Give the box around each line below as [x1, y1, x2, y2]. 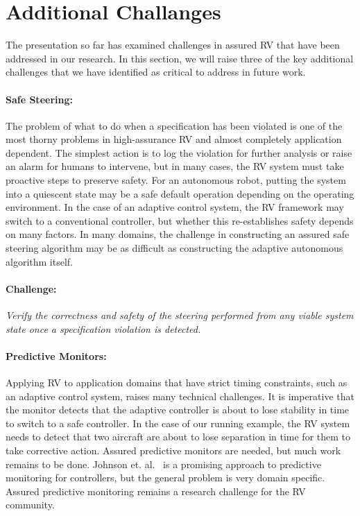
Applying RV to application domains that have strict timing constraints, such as [6, 375, 348, 390]
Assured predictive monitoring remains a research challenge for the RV [6, 483, 306, 498]
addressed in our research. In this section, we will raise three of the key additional [6, 51, 354, 65]
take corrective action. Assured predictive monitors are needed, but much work [6, 442, 341, 457]
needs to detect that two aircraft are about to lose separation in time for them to [6, 429, 350, 444]
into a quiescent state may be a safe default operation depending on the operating [6, 186, 354, 200]
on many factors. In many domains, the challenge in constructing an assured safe [6, 227, 350, 241]
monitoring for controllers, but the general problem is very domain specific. [6, 470, 325, 485]
